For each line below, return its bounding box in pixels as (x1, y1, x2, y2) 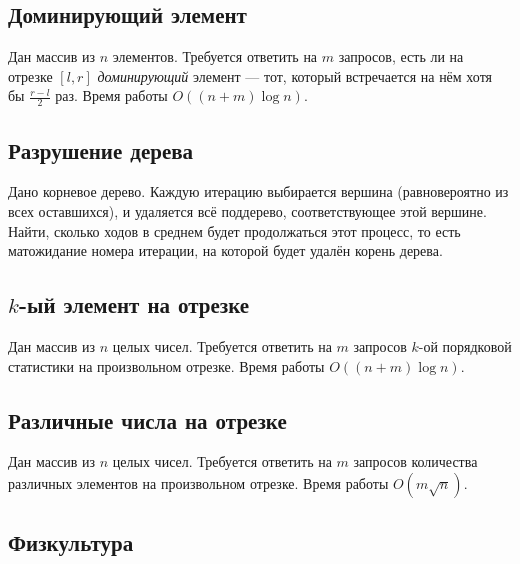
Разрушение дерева (8, 134, 194, 165)
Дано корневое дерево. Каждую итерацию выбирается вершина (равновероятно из (8, 181, 509, 202)
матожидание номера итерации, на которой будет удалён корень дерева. (8, 240, 443, 261)
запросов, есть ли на (338, 46, 464, 67)
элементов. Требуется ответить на (112, 46, 318, 67)
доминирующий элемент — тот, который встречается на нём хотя (97, 65, 493, 86)
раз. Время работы (55, 85, 168, 106)
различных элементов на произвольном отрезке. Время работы (8, 472, 389, 493)
